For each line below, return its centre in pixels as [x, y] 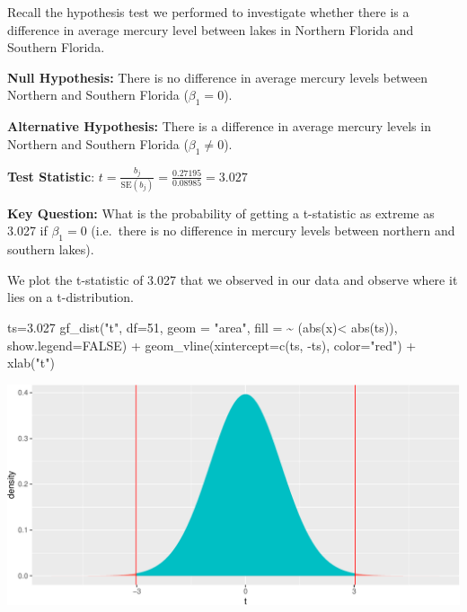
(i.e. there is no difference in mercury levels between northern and [273, 231]
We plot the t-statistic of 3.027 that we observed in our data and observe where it [233, 279]
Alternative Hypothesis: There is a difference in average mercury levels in [219, 126]
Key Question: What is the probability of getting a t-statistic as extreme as [221, 213]
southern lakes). [51, 249]
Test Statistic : [51, 176]
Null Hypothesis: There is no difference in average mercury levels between [218, 77]
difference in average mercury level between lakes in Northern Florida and [211, 29]
